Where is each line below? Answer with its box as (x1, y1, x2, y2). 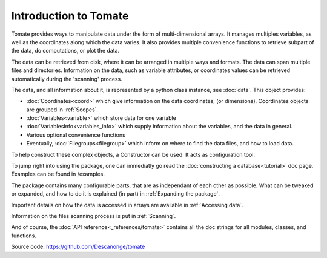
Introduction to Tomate (11, 9, 129, 22)
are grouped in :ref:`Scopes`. (26, 106, 99, 113)
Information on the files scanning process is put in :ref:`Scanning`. (11, 212, 176, 219)
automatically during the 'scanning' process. (11, 75, 122, 82)
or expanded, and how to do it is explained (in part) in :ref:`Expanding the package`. (11, 190, 220, 197)
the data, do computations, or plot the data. (11, 47, 120, 55)
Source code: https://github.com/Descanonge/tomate (11, 243, 145, 251)
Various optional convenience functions (26, 131, 125, 139)
